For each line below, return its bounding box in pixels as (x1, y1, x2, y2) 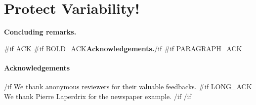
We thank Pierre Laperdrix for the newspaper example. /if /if (4, 91, 191, 101)
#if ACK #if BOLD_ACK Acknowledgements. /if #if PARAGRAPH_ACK (4, 43, 242, 53)
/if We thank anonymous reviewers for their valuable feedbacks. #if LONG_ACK (4, 81, 252, 92)
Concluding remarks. (4, 27, 77, 37)
